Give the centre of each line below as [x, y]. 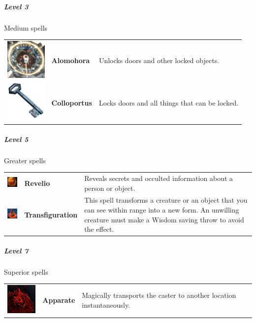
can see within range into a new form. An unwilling [162, 209]
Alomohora [71, 60]
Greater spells [25, 160]
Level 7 [16, 250]
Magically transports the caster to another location [159, 295]
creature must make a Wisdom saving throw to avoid [164, 219]
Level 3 [16, 6]
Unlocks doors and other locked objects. [159, 60]
